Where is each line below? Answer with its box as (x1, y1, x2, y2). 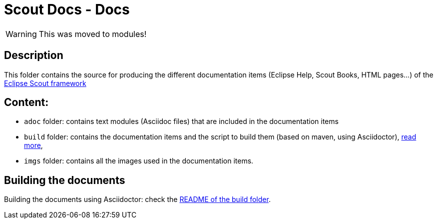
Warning (5, 28, 37, 39)
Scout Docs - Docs (4, 1, 130, 18)
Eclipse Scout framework (4, 78, 86, 87)
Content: (4, 96, 49, 109)
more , (24, 141, 43, 150)
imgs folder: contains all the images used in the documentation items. (24, 156, 254, 165)
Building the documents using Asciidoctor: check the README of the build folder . (4, 195, 271, 204)
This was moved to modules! (38, 28, 147, 39)
